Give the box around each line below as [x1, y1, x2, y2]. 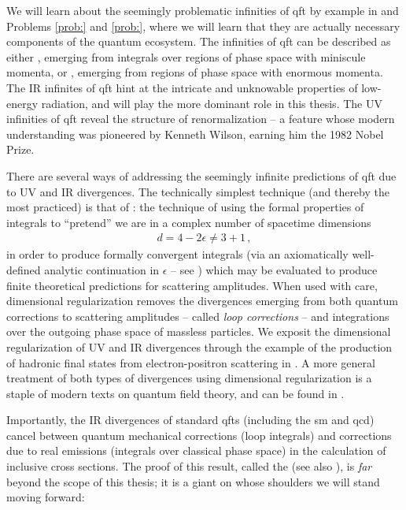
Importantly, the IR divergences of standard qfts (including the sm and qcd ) [6, 411, 375, 428]
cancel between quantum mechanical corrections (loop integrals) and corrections [6, 426, 392, 443]
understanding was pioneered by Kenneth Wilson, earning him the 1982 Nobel [6, 125, 384, 142]
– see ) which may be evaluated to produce [171, 261, 378, 277]
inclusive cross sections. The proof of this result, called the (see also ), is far [6, 458, 372, 475]
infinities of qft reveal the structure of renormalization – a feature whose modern [6, 110, 395, 127]
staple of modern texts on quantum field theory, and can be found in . [6, 385, 345, 401]
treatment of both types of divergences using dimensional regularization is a [6, 370, 372, 386]
